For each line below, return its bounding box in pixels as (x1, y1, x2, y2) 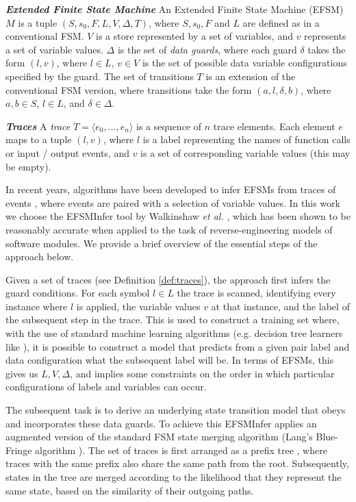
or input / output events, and (5, 145, 129, 160)
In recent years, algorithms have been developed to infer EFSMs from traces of (5, 182, 336, 197)
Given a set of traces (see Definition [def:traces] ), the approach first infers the (5, 272, 331, 286)
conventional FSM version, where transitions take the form (5, 82, 252, 97)
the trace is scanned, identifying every (177, 286, 336, 300)
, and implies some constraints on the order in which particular (70, 366, 335, 380)
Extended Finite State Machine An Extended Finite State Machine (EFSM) (5, 2, 344, 16)
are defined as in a (242, 15, 320, 29)
